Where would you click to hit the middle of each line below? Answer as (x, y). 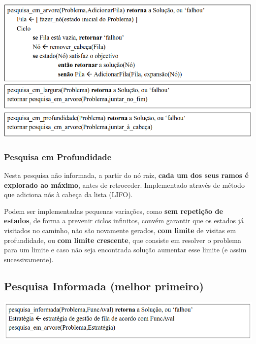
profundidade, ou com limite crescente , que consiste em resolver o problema (123, 240)
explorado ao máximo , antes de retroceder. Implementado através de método (124, 185)
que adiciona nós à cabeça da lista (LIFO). (68, 194)
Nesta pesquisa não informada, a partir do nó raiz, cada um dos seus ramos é (126, 175)
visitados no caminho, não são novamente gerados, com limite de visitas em (120, 230)
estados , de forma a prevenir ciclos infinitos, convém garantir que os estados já (124, 221)
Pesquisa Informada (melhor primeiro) (104, 286)
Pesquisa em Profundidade (58, 156)
